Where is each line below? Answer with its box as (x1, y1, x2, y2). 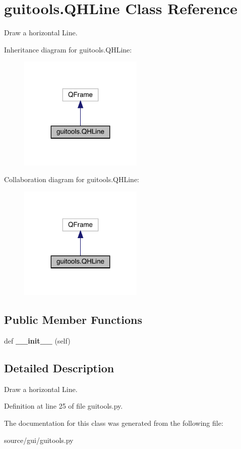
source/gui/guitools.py (4, 434, 74, 445)
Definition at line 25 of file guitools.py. (4, 401, 123, 411)
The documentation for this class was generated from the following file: (4, 418, 223, 428)
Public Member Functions (4, 312, 142, 327)
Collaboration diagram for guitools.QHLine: (4, 174, 140, 185)
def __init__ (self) (4, 335, 71, 346)
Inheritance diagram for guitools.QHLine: (4, 44, 132, 54)
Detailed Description (4, 360, 114, 376)
